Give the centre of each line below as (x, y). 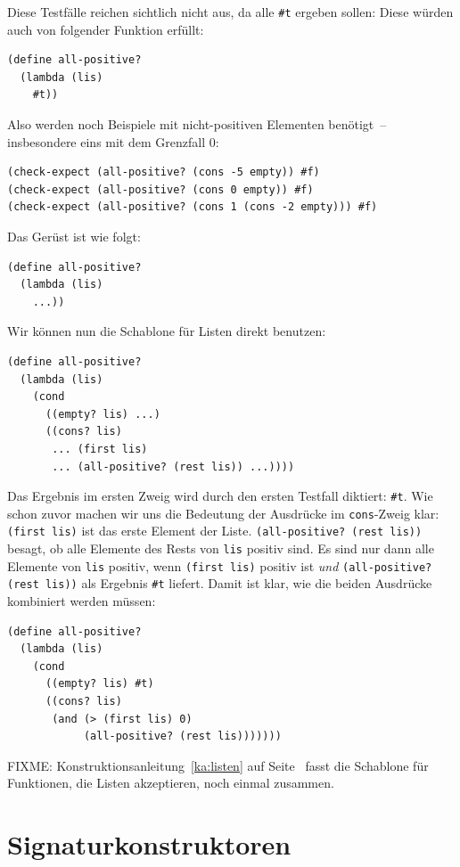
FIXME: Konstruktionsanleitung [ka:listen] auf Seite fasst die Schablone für (218, 765)
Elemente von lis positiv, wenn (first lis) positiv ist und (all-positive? (220, 565)
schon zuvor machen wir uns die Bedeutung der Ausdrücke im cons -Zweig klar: (223, 513)
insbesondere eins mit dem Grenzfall (107, 141)
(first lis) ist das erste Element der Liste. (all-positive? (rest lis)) (215, 531)
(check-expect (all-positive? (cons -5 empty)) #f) (164, 172)
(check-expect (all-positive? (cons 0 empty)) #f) (160, 189)
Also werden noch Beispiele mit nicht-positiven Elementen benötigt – (197, 124)
